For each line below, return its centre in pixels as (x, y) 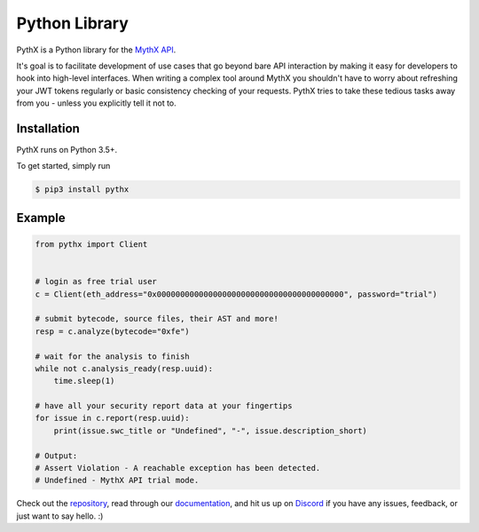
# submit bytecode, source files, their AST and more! (157, 319)
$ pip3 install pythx (82, 190)
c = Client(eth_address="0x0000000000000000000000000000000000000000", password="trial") (236, 294)
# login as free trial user (96, 282)
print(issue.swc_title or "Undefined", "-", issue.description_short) (211, 430)
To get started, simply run (63, 166)
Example (41, 218)
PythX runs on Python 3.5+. (67, 150)
